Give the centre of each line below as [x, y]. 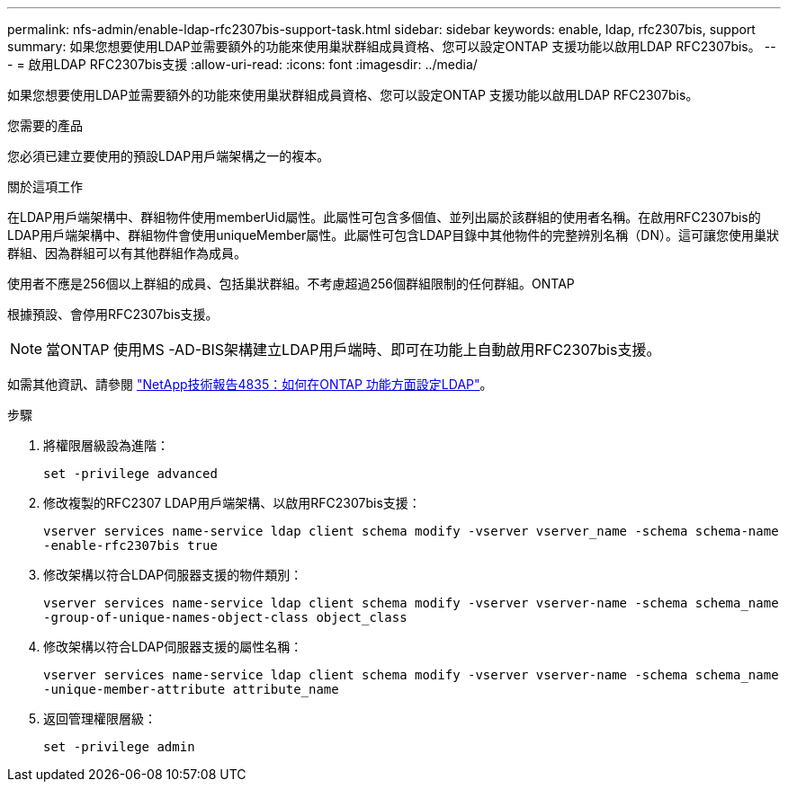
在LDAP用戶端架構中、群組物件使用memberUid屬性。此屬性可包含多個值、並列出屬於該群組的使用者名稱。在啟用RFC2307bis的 [384, 217]
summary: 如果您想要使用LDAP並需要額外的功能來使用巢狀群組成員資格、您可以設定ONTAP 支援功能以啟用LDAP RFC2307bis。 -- [392, 46]
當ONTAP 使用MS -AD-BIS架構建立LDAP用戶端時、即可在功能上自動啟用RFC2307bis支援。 [354, 350]
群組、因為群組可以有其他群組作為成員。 [127, 253]
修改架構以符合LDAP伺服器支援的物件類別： [173, 575]
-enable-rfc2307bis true [130, 545]
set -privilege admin [119, 747]
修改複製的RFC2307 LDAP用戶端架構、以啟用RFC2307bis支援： [232, 503]
